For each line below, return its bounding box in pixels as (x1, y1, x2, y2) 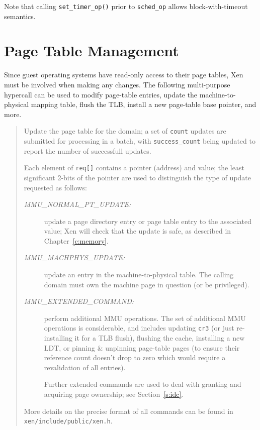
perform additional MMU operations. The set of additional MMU (44, 312, 246, 323)
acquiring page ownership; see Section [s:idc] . (44, 389, 184, 399)
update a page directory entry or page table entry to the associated (44, 216, 251, 226)
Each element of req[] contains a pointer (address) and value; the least (24, 162, 244, 173)
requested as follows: (24, 182, 87, 192)
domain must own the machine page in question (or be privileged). (44, 279, 249, 289)
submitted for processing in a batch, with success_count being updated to (24, 136, 255, 146)
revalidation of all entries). (44, 362, 126, 372)
